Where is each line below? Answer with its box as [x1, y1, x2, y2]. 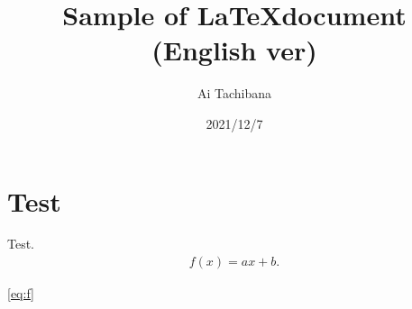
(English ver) [151, 32, 317, 68]
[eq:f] [7, 284, 34, 303]
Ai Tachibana [197, 84, 272, 103]
